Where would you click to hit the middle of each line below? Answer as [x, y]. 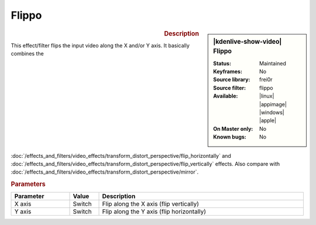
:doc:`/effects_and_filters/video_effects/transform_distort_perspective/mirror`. [105, 172]
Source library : [232, 79]
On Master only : [233, 129]
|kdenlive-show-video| [248, 41]
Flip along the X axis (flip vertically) [150, 204]
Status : [222, 63]
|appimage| [273, 104]
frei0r [266, 79]
